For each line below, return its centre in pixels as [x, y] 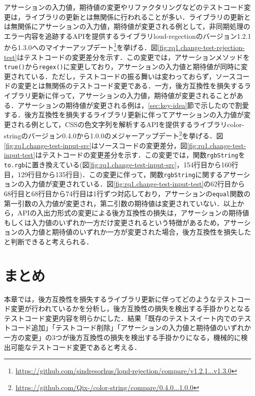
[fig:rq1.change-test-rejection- [201, 47]
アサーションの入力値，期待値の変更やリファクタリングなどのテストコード [124, 7]
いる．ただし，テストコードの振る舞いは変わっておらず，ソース [133, 76]
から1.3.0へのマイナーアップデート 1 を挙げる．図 [81, 47]
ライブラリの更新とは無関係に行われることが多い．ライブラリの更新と [138, 16]
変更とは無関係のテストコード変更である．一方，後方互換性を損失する [131, 86]
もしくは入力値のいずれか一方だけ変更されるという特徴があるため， [114, 222]
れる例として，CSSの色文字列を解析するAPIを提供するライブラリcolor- [131, 124]
